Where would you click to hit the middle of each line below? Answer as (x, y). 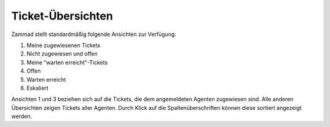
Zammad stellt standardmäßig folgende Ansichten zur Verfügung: (94, 34)
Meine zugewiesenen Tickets (64, 45)
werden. (22, 117)
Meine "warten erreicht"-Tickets (67, 62)
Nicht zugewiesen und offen (62, 54)
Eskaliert (38, 88)
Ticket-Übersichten (62, 16)
